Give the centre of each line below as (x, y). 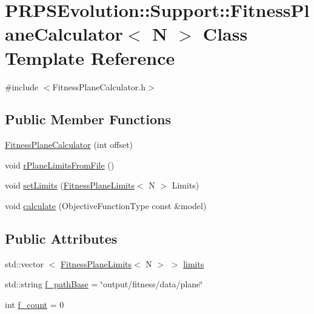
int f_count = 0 (35, 305)
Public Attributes (61, 239)
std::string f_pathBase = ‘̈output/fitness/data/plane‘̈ (104, 284)
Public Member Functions (88, 119)
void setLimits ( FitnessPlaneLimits (70, 185)
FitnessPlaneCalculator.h (99, 86)
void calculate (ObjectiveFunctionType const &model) (106, 206)
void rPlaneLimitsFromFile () (60, 165)
